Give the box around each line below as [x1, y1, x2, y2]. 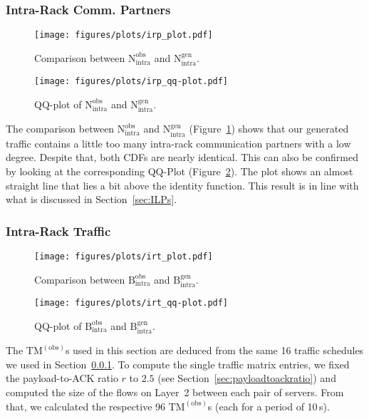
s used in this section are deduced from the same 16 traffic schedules [65, 343, 364, 358]
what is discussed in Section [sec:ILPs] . [6, 192, 177, 207]
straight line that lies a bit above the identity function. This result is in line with [6, 177, 359, 192]
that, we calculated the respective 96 [6, 398, 166, 413]
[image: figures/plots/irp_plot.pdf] [34, 30, 213, 41]
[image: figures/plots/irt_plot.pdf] [34, 251, 213, 262]
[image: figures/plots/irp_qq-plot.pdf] [34, 76, 229, 87]
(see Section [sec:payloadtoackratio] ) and [157, 371, 336, 386]
